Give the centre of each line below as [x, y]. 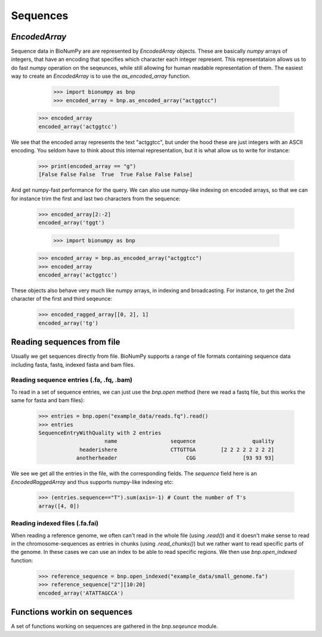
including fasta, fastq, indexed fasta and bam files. [73, 365]
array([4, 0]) [59, 506]
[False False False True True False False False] [116, 174]
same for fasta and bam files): [48, 400]
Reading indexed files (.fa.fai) [55, 523]
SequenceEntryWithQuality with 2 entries [100, 433]
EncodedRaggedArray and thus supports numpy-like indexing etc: [92, 482]
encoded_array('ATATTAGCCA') [81, 593]
